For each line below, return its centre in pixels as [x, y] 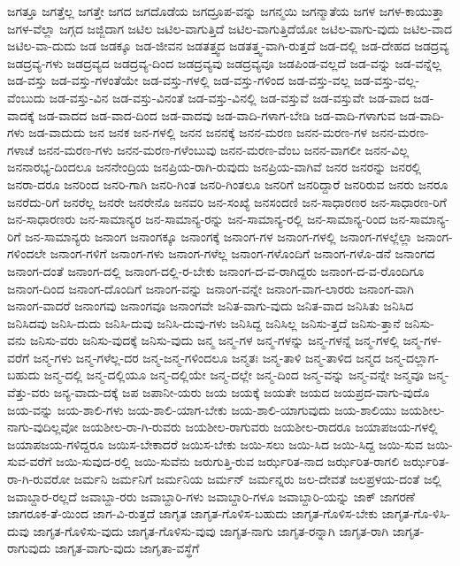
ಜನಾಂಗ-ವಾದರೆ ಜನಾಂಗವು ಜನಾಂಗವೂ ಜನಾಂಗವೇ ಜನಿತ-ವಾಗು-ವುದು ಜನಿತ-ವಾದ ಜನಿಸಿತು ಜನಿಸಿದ [211, 306]
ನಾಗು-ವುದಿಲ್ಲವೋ [43, 427]
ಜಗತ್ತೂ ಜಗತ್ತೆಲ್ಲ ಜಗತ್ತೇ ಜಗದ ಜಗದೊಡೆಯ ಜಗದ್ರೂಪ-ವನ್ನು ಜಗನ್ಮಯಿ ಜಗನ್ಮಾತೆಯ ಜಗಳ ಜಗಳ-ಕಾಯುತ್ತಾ [226, 11]
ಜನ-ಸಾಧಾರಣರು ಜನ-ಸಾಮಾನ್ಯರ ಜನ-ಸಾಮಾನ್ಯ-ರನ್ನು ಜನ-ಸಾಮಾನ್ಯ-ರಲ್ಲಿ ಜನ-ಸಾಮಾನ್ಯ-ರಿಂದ [197, 219]
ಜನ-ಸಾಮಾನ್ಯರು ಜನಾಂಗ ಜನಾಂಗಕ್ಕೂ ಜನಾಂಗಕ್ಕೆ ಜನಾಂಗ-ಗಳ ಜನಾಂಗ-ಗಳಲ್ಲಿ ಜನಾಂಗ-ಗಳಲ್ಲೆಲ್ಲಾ [219, 236]
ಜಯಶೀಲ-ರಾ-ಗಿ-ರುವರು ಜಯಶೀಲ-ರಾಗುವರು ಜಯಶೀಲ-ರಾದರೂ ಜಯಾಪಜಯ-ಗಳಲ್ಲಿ [260, 427]
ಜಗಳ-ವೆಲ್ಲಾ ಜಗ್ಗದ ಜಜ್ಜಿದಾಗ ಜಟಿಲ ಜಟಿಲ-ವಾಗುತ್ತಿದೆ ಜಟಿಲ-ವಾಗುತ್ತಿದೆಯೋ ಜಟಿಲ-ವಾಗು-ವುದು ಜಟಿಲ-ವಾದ [230, 28]
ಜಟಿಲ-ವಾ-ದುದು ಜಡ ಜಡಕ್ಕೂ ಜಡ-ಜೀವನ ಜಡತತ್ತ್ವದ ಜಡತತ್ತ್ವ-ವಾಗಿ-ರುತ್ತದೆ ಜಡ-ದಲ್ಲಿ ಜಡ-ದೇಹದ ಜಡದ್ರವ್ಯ [228, 46]
